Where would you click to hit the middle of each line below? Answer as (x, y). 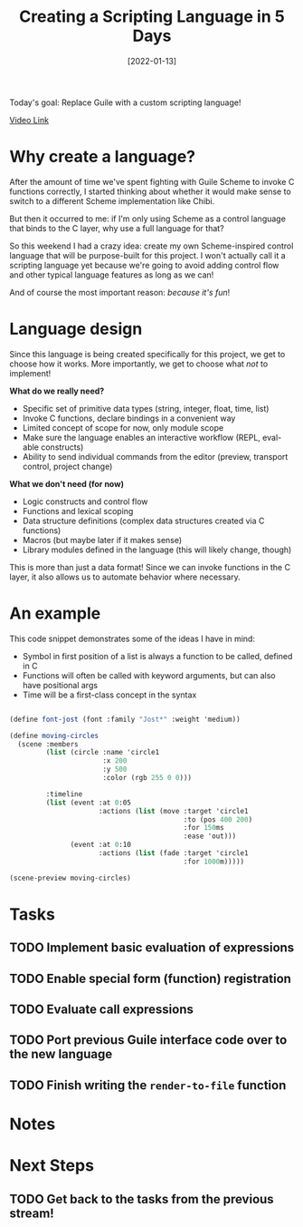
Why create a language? (103, 157)
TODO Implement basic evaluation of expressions (152, 948)
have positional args (60, 685)
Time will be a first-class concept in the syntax (109, 695)
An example (55, 613)
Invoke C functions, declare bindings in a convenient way (129, 418)
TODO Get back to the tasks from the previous (142, 1199)
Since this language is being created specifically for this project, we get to (147, 354)
